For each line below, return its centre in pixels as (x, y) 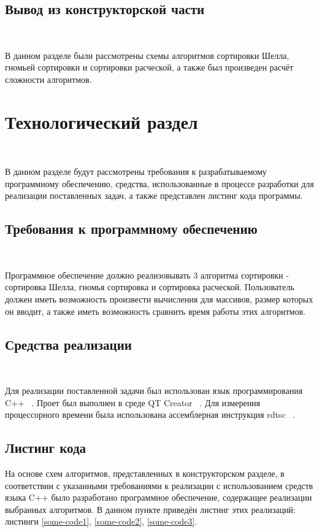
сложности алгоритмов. (48, 79)
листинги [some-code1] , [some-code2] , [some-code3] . (101, 521)
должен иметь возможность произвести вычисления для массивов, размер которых (159, 299)
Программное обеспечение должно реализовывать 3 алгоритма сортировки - (147, 275)
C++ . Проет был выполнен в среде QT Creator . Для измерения (133, 402)
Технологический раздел (102, 121)
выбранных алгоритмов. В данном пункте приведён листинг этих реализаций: (150, 509)
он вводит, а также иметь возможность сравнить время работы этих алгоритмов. (155, 311)
